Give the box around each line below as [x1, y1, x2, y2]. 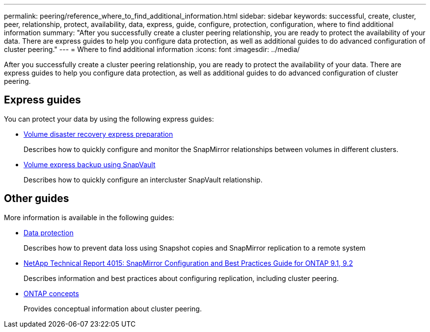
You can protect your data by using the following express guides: [4, 114, 214, 123]
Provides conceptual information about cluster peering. [24, 304, 202, 313]
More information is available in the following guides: [4, 213, 174, 222]
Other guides [4, 192, 69, 205]
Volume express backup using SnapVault [24, 160, 156, 169]
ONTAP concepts [24, 289, 79, 298]
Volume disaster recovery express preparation [24, 129, 173, 138]
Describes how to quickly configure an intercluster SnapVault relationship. [24, 175, 263, 184]
